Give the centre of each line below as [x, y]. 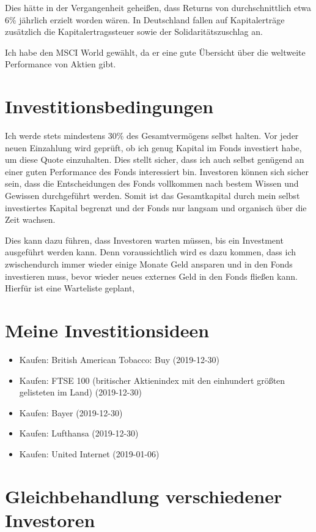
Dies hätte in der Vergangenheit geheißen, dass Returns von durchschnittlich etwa [158, 7]
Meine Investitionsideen [107, 330]
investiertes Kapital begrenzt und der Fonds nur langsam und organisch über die [156, 207]
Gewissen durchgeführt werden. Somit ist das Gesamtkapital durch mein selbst [152, 196]
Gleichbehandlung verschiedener [144, 496]
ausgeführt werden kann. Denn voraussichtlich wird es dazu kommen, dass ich [151, 252]
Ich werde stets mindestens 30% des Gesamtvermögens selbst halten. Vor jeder [152, 136]
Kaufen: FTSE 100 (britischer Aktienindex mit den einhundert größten [152, 380]
